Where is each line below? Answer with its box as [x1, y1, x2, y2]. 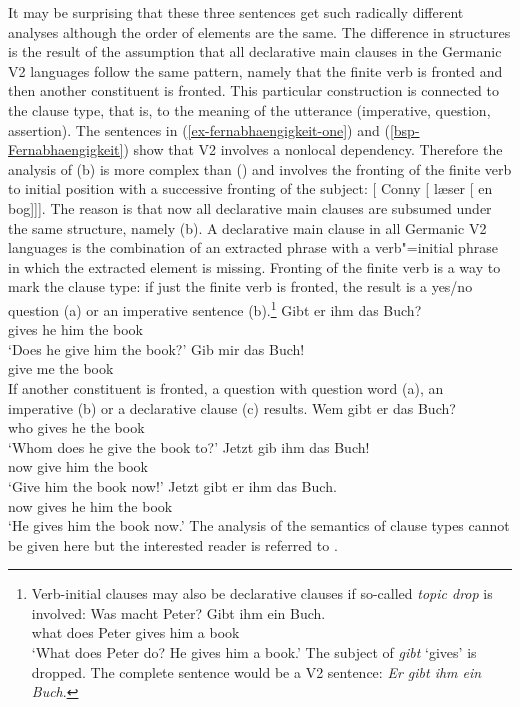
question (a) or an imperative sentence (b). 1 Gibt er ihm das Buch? [8, 296, 422, 320]
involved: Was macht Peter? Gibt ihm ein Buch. [31, 602, 326, 623]
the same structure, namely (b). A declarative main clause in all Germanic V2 [8, 217, 487, 238]
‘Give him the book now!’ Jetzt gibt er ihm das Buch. [8, 475, 337, 496]
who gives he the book [8, 417, 145, 438]
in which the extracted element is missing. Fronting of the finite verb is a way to [8, 256, 501, 277]
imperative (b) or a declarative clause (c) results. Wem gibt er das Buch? [8, 397, 456, 418]
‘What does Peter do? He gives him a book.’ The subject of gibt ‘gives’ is [31, 642, 477, 663]
